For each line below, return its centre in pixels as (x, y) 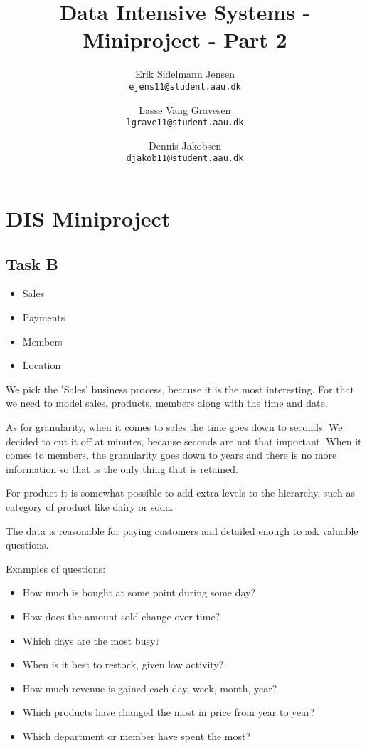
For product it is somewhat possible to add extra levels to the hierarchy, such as (180, 493)
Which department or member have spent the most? (137, 736)
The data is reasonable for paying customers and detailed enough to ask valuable (182, 530)
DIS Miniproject (88, 218)
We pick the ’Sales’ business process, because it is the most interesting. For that (180, 389)
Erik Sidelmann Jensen (185, 74)
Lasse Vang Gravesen (185, 109)
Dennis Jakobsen (185, 145)
